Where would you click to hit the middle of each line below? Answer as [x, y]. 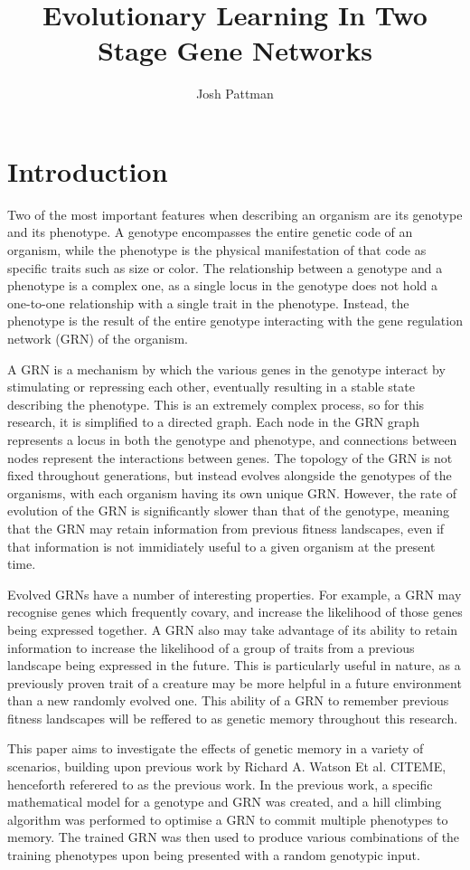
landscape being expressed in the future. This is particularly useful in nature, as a [234, 665]
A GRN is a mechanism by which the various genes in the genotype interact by [226, 369]
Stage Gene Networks [235, 50]
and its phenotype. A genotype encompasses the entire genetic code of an [210, 232]
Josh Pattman [235, 94]
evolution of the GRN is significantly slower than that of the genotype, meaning [229, 511]
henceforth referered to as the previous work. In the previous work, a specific [220, 784]
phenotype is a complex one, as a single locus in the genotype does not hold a [222, 285]
